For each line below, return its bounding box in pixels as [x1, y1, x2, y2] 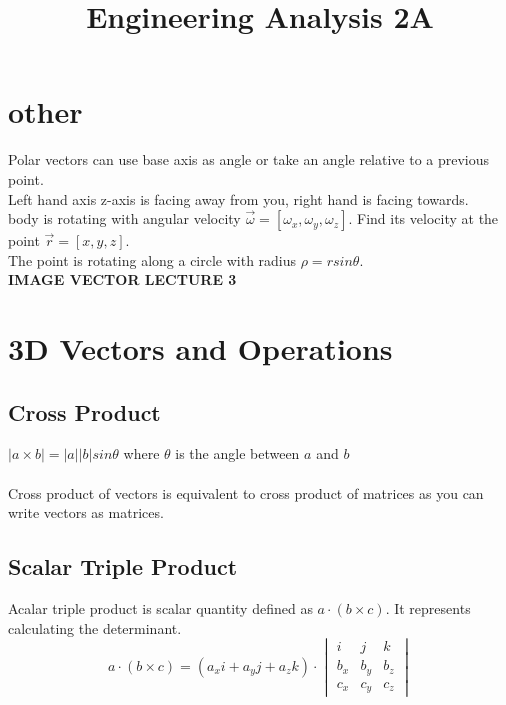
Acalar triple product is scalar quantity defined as [8, 598, 313, 619]
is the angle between [175, 443, 300, 464]
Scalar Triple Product [8, 551, 238, 582]
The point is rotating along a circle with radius [8, 249, 297, 270]
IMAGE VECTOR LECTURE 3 [8, 269, 237, 290]
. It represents [385, 598, 471, 619]
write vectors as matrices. [8, 502, 164, 523]
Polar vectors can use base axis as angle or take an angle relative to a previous [8, 149, 490, 170]
